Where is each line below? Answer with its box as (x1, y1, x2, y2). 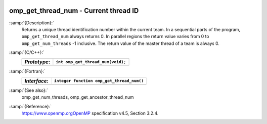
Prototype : (24, 58, 50, 65)
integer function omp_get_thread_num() (54, 78, 144, 83)
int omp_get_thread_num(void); (55, 59, 126, 64)
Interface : (24, 77, 49, 84)
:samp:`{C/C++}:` (9, 49, 44, 55)
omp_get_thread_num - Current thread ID (9, 6, 139, 15)
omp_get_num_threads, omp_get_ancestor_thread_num (21, 94, 134, 100)
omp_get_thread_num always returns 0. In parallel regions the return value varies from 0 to (21, 34, 210, 40)
